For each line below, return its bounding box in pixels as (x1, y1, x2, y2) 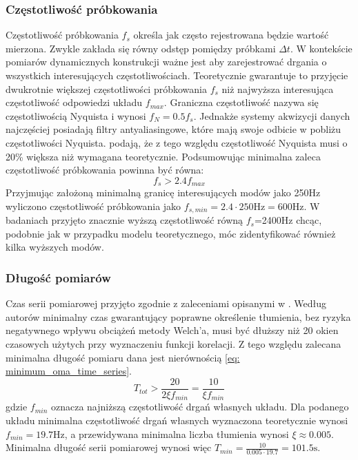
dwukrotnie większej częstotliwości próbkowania (6, 81, 207, 96)
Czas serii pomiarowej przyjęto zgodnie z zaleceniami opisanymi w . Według (6, 296, 327, 311)
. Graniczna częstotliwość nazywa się (163, 95, 319, 109)
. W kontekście (290, 41, 352, 55)
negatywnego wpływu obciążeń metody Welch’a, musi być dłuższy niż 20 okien (6, 323, 339, 337)
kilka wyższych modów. (6, 240, 104, 254)
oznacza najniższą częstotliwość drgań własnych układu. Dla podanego (50, 399, 349, 414)
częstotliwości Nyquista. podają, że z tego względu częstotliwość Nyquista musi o (6, 135, 348, 149)
